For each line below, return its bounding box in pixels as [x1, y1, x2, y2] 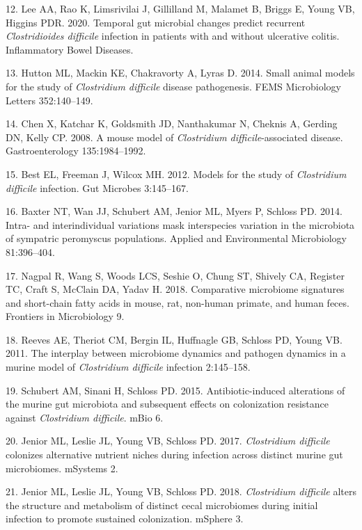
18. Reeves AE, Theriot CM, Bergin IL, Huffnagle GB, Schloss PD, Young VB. [6, 332, 343, 346]
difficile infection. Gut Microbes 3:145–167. [6, 180, 189, 195]
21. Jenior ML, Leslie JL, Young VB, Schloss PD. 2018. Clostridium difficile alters [6, 484, 357, 499]
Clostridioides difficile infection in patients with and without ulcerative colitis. [6, 29, 340, 43]
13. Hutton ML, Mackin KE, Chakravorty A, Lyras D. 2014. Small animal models [6, 65, 355, 80]
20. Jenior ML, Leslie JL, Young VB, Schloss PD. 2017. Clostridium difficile [6, 433, 330, 448]
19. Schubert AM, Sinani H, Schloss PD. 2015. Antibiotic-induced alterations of [6, 383, 345, 397]
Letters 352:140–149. [6, 93, 93, 107]
